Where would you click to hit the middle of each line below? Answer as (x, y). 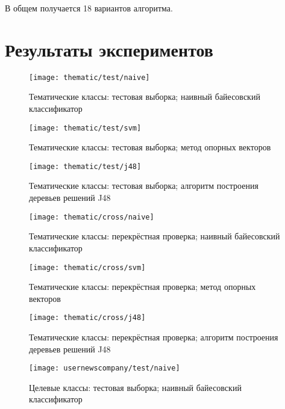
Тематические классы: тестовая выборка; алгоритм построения (144, 186)
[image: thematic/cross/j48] (87, 318)
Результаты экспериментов (109, 49)
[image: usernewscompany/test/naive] (105, 368)
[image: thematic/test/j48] (85, 166)
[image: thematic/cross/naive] (92, 217)
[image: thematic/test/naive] (89, 77)
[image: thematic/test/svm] (85, 128)
